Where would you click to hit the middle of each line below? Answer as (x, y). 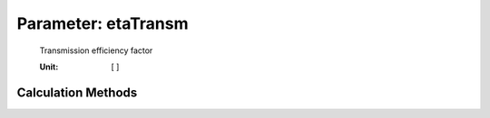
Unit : (49, 67)
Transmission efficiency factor (96, 50)
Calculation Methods (77, 92)
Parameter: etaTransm (103, 23)
